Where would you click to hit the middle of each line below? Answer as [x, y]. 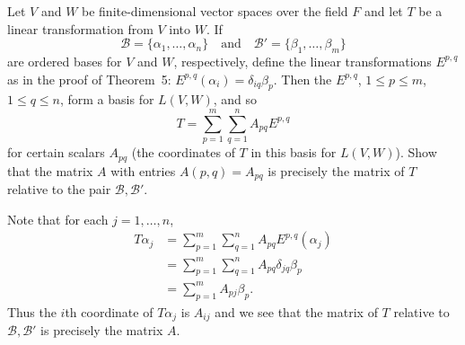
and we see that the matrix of [296, 311]
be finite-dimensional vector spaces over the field [215, 11]
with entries [143, 170]
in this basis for [294, 152]
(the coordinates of [183, 152]
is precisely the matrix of [336, 170]
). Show [416, 152]
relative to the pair [59, 189]
